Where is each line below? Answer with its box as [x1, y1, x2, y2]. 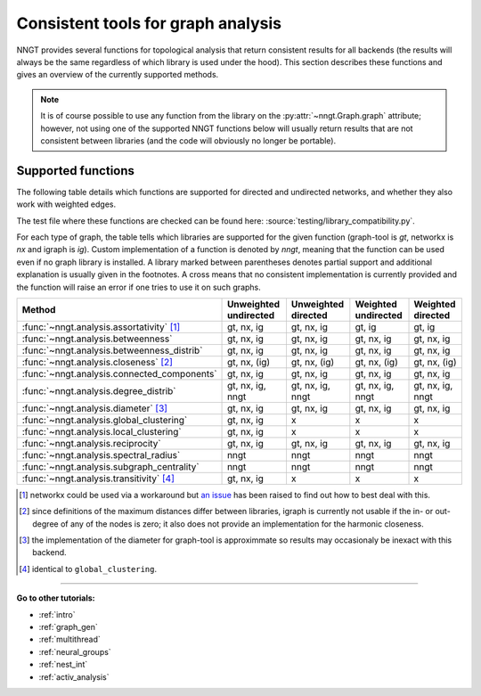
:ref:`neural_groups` [38, 646, 111, 657]
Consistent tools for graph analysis [16, 13, 282, 33]
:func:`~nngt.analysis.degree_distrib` [21, 384, 176, 397]
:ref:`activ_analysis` [38, 671, 110, 682]
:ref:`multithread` [38, 634, 102, 645]
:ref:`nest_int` [38, 659, 88, 670]
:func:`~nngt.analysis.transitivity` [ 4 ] [21, 472, 175, 485]
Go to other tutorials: [16, 593, 95, 603]
